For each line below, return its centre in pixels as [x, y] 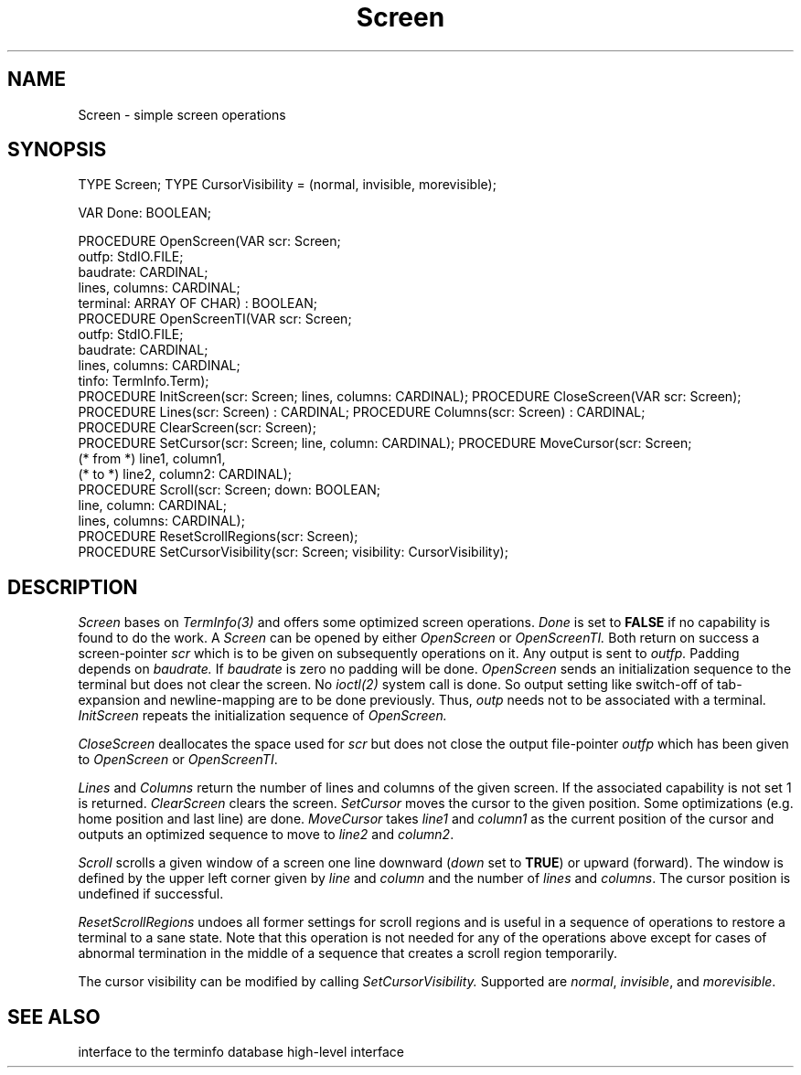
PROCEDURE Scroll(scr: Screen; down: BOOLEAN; [230, 490]
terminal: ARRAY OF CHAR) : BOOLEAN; [198, 303]
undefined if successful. [151, 894]
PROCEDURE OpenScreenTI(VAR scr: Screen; [215, 319]
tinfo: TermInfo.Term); [144, 381]
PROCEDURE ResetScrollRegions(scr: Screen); [218, 537]
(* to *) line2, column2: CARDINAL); [185, 474]
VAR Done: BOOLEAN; [144, 213]
